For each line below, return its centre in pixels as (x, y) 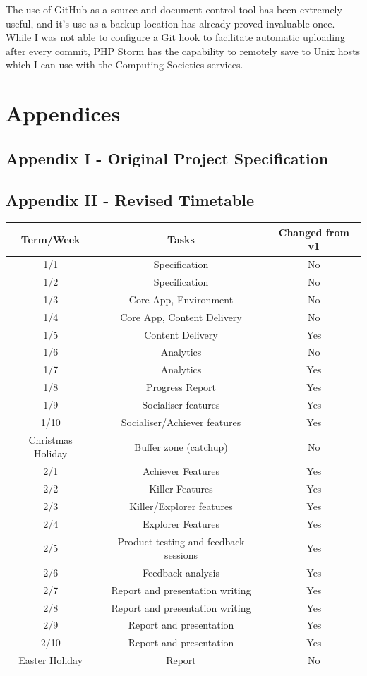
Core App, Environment (181, 299)
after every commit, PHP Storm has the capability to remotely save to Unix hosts (183, 50)
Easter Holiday (51, 660)
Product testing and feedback (181, 541)
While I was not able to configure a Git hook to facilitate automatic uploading (175, 37)
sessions (181, 555)
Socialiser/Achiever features (181, 422)
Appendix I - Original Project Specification (167, 158)
